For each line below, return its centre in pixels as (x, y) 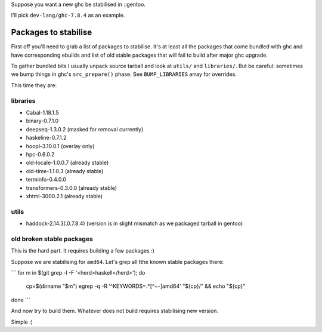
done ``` (21, 300)
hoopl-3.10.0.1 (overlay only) (60, 146)
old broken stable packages (52, 239)
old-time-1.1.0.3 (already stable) (65, 171)
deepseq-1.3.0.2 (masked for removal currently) (85, 129)
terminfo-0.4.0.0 (46, 180)
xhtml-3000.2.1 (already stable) (64, 196)
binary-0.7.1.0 (42, 121)
